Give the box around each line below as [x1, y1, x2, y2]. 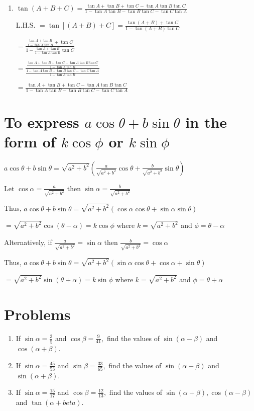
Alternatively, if [4, 237, 52, 248]
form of [4, 131, 56, 151]
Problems [4, 303, 71, 324]
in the [185, 111, 227, 132]
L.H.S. [16, 20, 36, 30]
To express [4, 111, 79, 132]
